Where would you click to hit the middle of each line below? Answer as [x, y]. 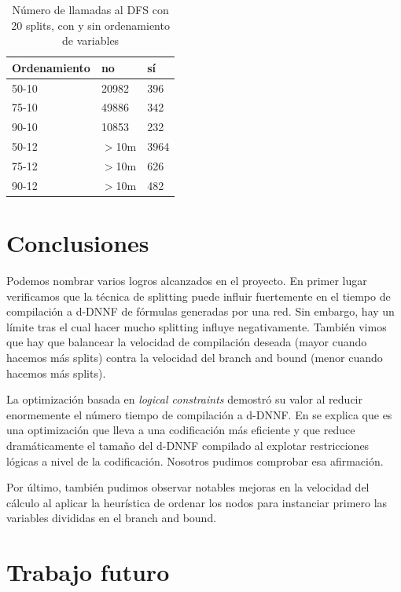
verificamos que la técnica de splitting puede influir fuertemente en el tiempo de [199, 296]
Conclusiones [78, 243]
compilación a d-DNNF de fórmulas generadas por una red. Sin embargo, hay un [200, 311]
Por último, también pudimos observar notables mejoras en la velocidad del [188, 487]
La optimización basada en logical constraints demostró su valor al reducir [184, 399]
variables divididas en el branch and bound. [112, 518]
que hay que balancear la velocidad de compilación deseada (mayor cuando [187, 342]
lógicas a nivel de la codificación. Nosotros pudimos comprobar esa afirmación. [195, 460]
